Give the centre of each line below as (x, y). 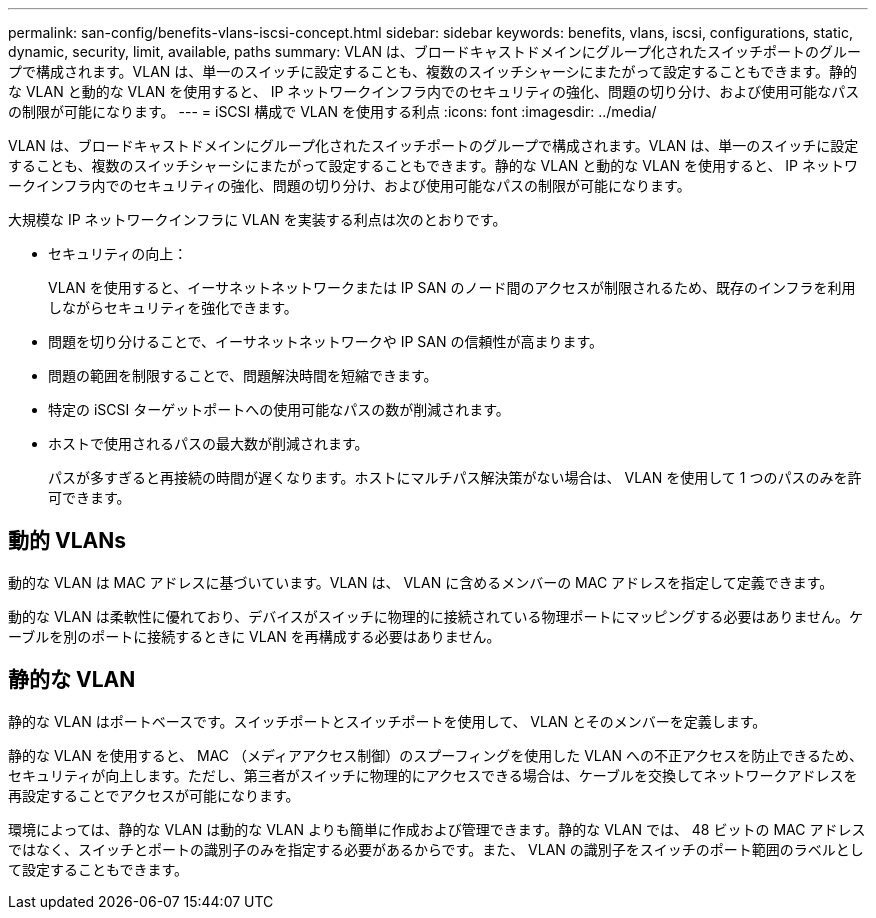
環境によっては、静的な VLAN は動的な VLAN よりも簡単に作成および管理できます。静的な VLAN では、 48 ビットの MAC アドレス (437, 829)
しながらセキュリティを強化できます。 (173, 307)
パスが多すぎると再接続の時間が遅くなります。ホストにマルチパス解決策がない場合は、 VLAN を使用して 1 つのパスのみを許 (455, 477)
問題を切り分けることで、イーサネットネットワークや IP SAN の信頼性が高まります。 (326, 341)
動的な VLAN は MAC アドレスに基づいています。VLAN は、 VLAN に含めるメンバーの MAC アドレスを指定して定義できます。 (421, 582)
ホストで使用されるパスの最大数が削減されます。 (208, 443)
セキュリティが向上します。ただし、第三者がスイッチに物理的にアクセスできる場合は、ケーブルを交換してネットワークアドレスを (433, 775)
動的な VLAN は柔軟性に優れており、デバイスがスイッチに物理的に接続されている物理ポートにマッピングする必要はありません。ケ (435, 616)
